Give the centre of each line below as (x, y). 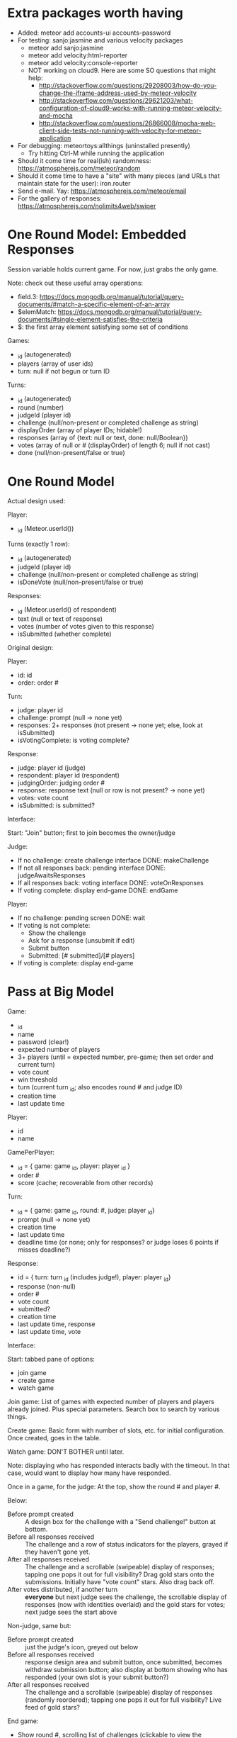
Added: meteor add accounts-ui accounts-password (94, 33)
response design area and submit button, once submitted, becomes (124, 1662)
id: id (25, 675)
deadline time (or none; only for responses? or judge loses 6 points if (118, 1242)
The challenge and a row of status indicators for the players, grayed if (127, 1544)
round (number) (41, 408)
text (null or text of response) (60, 619)
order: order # (38, 683)
